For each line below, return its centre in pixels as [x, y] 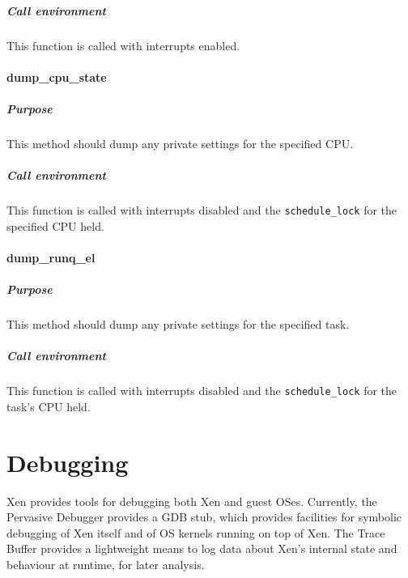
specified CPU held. [55, 225]
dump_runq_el [51, 257]
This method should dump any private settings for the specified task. [178, 324]
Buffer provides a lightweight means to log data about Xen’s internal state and [202, 548]
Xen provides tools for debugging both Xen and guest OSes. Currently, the [192, 501]
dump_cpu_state [57, 76]
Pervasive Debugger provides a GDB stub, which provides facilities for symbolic [204, 517]
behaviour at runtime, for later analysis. [106, 564]
